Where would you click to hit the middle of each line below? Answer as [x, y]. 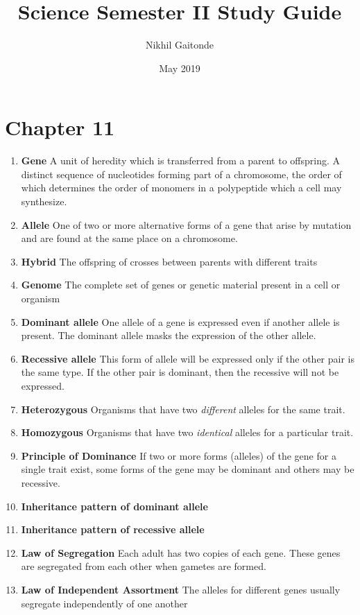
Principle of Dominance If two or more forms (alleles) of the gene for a [179, 455]
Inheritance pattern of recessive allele [113, 529]
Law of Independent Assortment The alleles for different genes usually [181, 589]
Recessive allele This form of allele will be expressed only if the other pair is [188, 358]
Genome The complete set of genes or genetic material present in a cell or [181, 285]
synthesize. [44, 201]
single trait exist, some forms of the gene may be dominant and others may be [188, 469]
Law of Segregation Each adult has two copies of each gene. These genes [181, 552]
